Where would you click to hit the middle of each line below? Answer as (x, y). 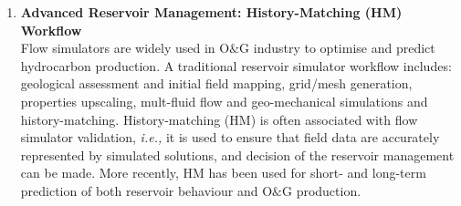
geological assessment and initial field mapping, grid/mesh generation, (216, 83)
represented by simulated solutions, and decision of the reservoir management (237, 154)
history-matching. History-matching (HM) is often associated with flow (219, 119)
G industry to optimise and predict (337, 48)
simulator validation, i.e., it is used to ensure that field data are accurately (230, 137)
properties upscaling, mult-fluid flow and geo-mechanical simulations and (224, 101)
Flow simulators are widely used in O (125, 48)
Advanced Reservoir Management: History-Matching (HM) (211, 12)
